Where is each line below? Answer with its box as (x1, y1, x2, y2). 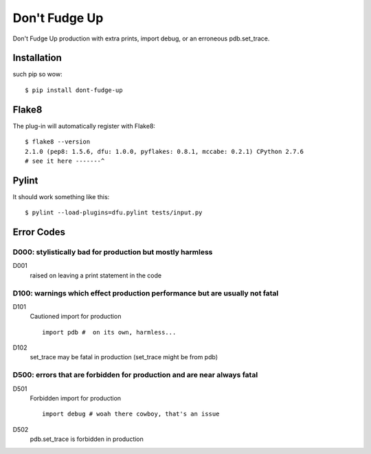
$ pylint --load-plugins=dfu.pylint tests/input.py (25, 209, 203, 216)
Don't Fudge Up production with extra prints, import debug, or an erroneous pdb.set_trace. (12, 34, 270, 43)
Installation (12, 52, 62, 64)
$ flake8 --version (25, 138, 91, 146)
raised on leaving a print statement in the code (30, 271, 161, 280)
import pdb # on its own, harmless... (42, 328, 177, 336)
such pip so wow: (12, 70, 63, 78)
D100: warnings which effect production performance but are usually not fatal (12, 288, 279, 298)
